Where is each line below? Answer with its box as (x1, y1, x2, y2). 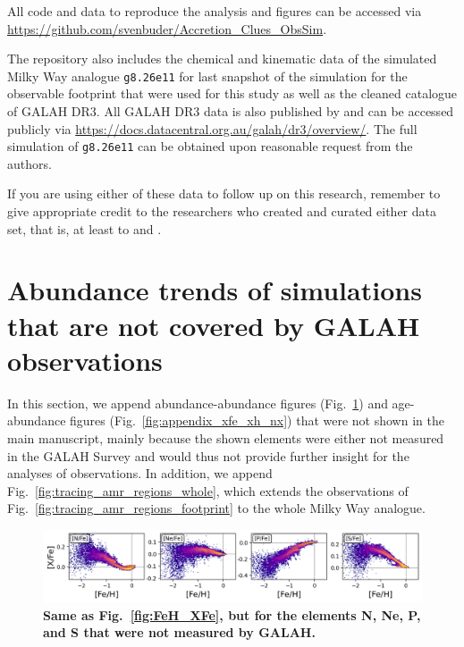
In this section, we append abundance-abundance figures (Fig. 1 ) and (7, 393, 388, 412)
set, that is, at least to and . (7, 219, 162, 238)
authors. (7, 154, 52, 172)
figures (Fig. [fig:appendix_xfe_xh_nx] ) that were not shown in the (70, 411, 444, 430)
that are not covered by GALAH (7, 307, 420, 343)
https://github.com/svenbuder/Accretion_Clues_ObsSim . (7, 19, 327, 38)
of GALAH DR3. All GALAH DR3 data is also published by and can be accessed (7, 102, 454, 121)
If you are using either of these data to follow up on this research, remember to (7, 184, 441, 203)
